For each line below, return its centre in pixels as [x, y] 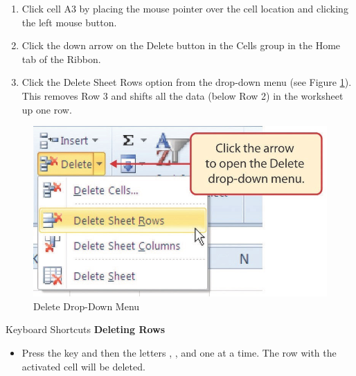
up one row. [47, 109]
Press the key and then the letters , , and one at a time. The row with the [179, 353]
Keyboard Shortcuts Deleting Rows [86, 329]
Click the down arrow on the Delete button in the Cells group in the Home [181, 45]
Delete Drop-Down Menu [87, 306]
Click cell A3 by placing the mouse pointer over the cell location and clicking [185, 8]
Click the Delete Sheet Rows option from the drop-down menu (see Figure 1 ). [187, 82]
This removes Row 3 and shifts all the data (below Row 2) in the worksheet [183, 95]
